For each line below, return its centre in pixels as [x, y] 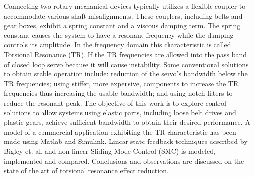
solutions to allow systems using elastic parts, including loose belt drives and [120, 112]
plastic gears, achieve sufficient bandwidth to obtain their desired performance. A [127, 122]
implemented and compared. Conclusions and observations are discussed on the [124, 160]
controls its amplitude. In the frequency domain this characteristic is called [118, 45]
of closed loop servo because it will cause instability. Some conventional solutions [126, 64]
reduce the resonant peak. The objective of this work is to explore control [115, 102]
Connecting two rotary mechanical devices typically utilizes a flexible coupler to [125, 6]
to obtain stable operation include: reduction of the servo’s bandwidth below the [126, 74]
